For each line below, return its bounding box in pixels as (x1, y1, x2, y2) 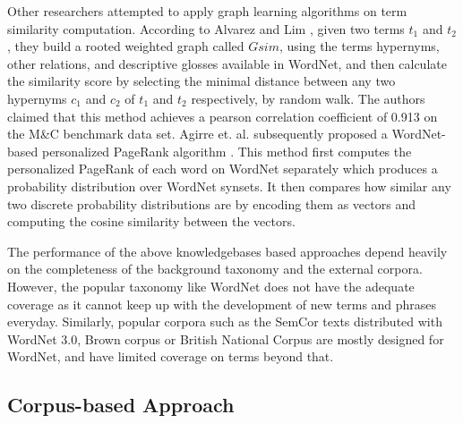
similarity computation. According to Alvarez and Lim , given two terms (7, 19, 405, 38)
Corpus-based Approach (7, 391, 235, 419)
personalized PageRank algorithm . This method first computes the (41, 141, 412, 160)
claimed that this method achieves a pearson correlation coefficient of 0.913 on (7, 106, 438, 125)
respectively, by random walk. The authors (191, 89, 425, 107)
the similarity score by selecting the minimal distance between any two (7, 72, 396, 90)
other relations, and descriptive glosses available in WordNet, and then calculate (7, 54, 447, 72)
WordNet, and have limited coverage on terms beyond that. (7, 347, 334, 366)
